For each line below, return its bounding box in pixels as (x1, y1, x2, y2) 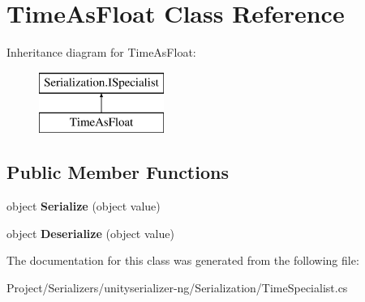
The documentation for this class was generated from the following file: (6, 252, 359, 269)
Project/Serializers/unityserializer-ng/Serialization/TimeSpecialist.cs (6, 279, 348, 296)
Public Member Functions (6, 160, 229, 185)
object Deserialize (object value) (6, 224, 174, 241)
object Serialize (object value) (6, 198, 161, 215)
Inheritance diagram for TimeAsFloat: (6, 44, 196, 61)
